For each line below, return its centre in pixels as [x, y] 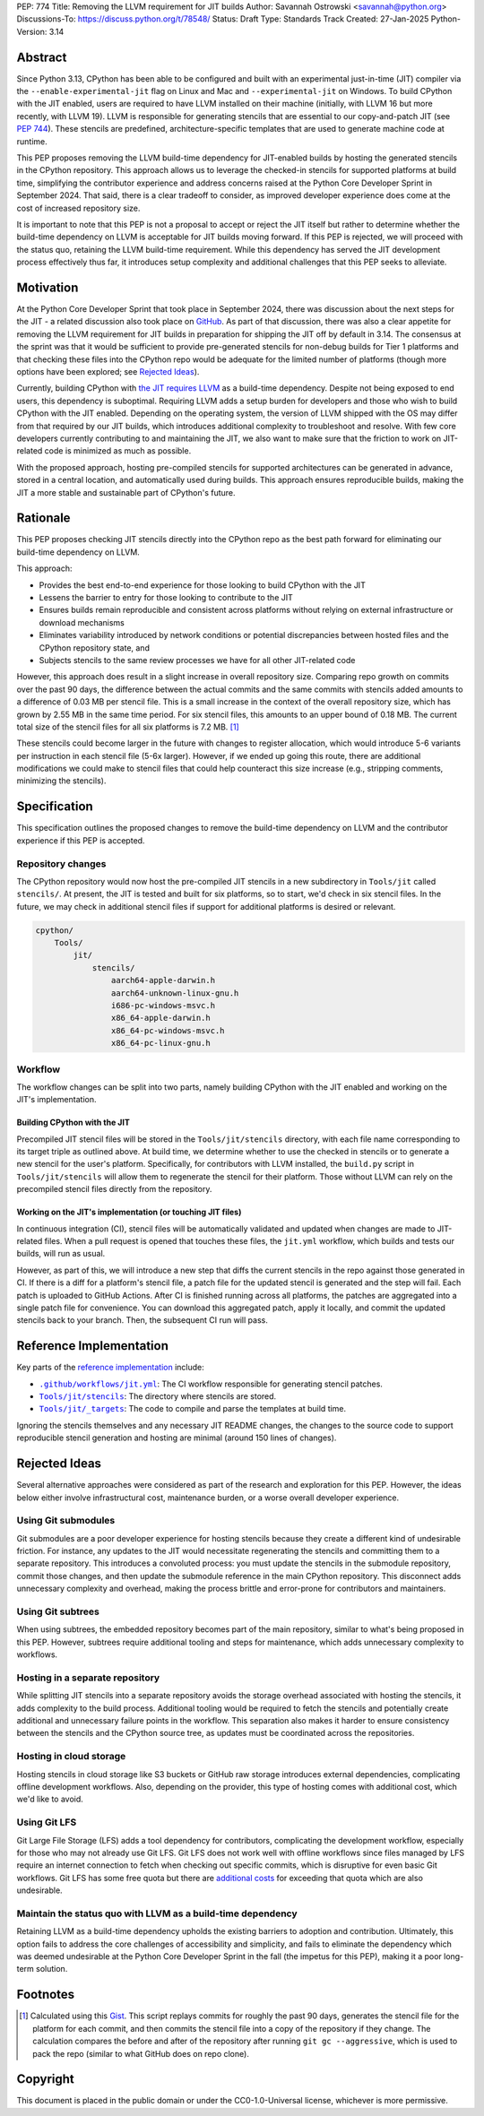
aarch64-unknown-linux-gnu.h [175, 993]
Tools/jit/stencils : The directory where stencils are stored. [158, 1396]
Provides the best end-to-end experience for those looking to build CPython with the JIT [203, 585]
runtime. [32, 141]
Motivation [48, 287]
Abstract [42, 57]
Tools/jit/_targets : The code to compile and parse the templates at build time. [193, 1409]
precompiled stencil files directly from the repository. [114, 1189]
